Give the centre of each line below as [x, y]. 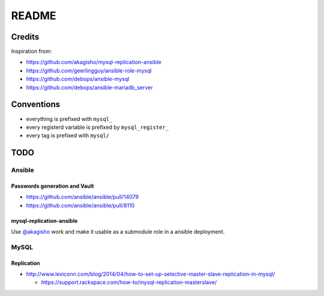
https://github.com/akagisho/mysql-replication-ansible [94, 62]
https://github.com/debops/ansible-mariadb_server [89, 87]
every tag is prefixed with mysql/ [68, 135]
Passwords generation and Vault [52, 186]
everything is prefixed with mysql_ [69, 119]
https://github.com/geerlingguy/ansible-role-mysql [89, 70]
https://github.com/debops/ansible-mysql [78, 79]
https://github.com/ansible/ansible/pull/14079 [82, 197]
